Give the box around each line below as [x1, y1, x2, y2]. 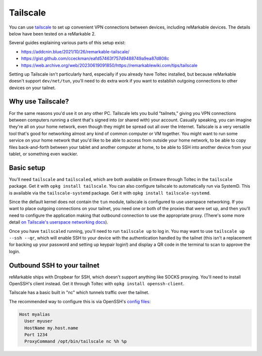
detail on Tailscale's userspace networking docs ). [9, 219, 109, 225]
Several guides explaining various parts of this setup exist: [9, 40, 126, 46]
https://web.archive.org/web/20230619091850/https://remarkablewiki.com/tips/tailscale [21, 62, 198, 68]
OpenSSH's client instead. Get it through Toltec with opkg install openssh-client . [9, 281, 184, 287]
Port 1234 [24, 332, 48, 337]
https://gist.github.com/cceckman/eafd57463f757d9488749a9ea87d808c [21, 56, 169, 62]
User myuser [24, 318, 53, 324]
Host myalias [19, 311, 50, 317]
